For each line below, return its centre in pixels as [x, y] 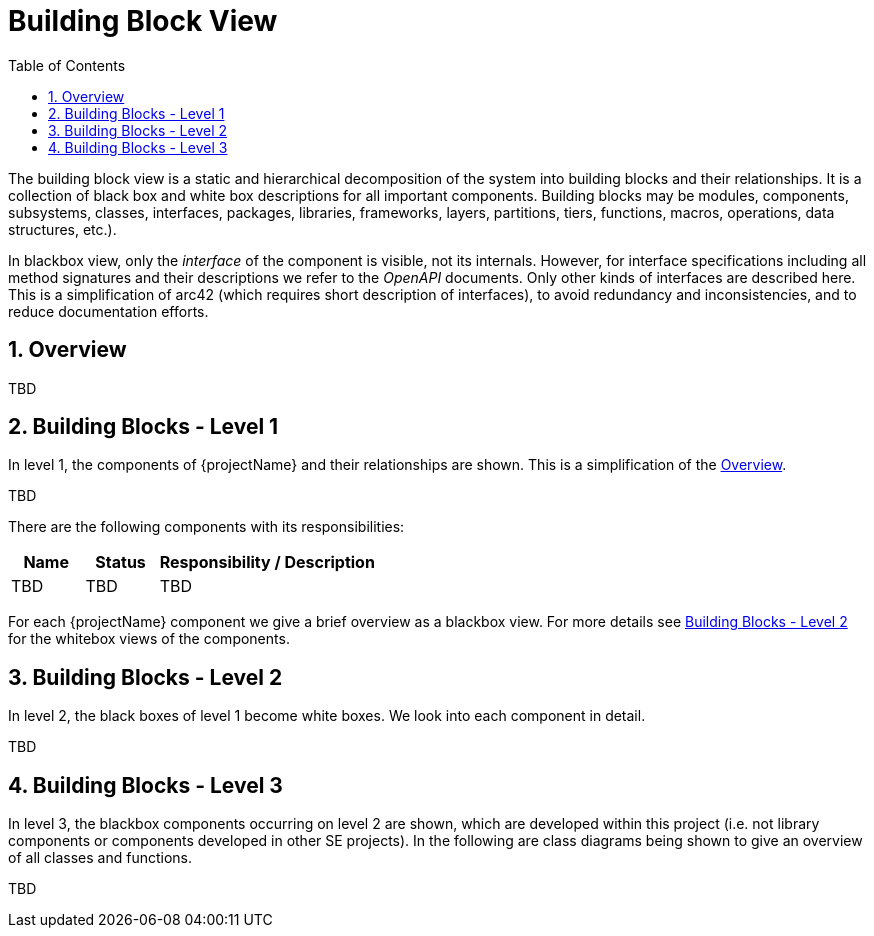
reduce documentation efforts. [108, 311]
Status [120, 562]
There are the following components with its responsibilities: [206, 527]
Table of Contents [67, 65]
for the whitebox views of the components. [149, 639]
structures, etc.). [62, 229]
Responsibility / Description [267, 562]
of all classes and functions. [100, 858]
